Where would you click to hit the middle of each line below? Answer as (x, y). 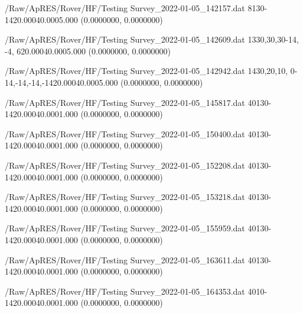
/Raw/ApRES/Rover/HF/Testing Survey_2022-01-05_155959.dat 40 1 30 (137, 228)
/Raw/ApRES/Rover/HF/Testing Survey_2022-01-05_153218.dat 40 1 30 (137, 197)
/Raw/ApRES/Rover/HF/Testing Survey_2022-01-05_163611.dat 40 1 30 (137, 259)
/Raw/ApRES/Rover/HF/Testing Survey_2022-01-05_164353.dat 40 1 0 (135, 291)
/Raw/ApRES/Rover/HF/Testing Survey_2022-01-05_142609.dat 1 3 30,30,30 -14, (152, 39)
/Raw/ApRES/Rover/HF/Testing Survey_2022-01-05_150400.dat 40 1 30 (137, 133)
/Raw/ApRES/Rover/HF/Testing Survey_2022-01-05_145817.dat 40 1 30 (137, 102)
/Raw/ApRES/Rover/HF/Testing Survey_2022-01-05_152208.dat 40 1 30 (137, 165)
